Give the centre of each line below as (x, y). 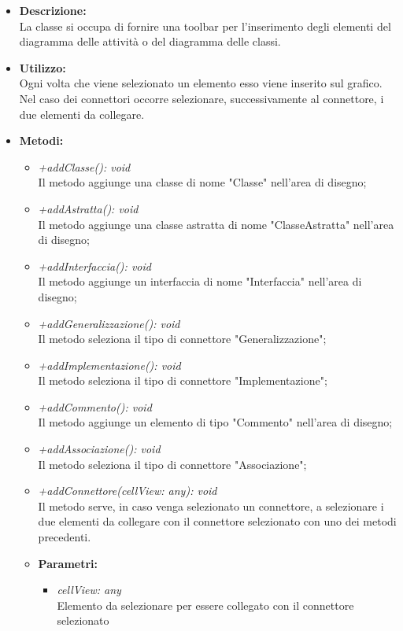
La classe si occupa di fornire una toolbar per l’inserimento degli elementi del (205, 26)
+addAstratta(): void (88, 208)
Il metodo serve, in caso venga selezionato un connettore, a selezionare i (211, 506)
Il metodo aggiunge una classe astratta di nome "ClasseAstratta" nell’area (216, 224)
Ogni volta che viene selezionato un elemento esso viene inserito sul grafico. (201, 83)
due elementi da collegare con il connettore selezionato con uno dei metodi (217, 521)
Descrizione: (53, 10)
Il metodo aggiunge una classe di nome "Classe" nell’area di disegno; (202, 182)
